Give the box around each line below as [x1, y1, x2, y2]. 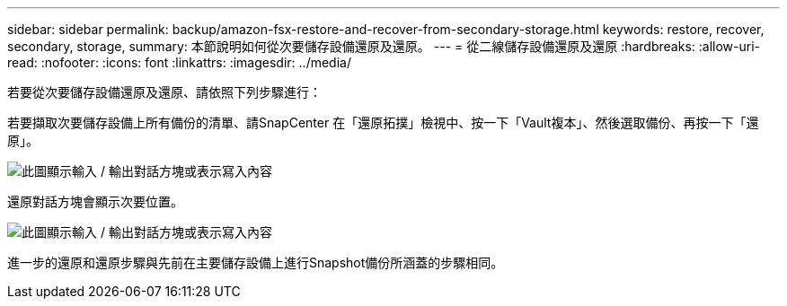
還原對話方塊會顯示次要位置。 [7, 194, 183, 209]
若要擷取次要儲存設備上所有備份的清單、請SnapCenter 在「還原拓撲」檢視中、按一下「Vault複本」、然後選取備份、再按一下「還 [7, 115, 759, 130]
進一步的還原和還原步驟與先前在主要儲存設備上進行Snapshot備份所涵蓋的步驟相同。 [7, 255, 504, 270]
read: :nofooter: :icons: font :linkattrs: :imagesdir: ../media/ [7, 55, 351, 70]
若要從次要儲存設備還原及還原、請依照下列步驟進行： [7, 84, 322, 100]
